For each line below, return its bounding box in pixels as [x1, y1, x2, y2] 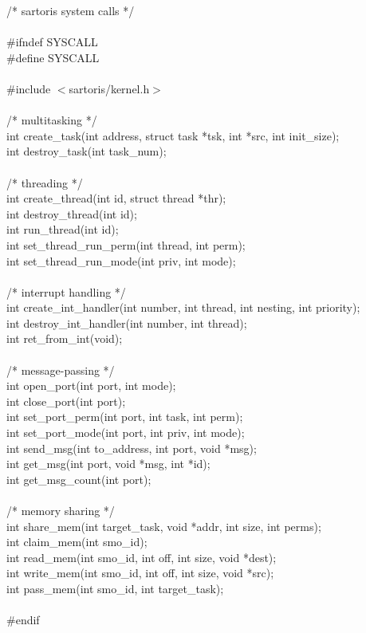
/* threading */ [6, 174, 83, 191]
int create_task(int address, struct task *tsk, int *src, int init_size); [6, 127, 340, 144]
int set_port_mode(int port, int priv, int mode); [6, 424, 245, 441]
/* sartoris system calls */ [6, 2, 135, 18]
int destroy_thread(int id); [6, 205, 137, 222]
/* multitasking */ [6, 112, 97, 128]
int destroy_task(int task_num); [6, 143, 167, 159]
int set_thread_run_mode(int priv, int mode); [6, 252, 236, 269]
